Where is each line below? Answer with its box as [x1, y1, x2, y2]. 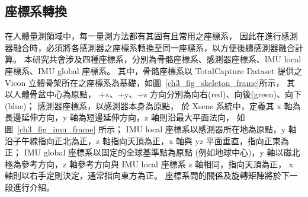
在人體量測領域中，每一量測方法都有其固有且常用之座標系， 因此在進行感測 [5, 30, 298, 42]
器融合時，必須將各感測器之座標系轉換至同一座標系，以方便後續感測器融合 [5, 41, 295, 53]
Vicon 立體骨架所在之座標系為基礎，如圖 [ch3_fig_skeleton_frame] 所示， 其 [5, 76, 296, 88]
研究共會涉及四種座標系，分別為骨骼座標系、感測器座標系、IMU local [32, 53, 301, 65]
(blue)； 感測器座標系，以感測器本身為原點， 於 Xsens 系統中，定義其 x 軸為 [5, 99, 301, 112]
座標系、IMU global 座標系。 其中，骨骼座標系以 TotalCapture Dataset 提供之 [5, 64, 303, 77]
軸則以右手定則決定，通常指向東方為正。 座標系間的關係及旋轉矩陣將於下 [5, 169, 290, 182]
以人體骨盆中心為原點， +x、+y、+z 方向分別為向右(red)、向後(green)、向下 [5, 88, 301, 100]
